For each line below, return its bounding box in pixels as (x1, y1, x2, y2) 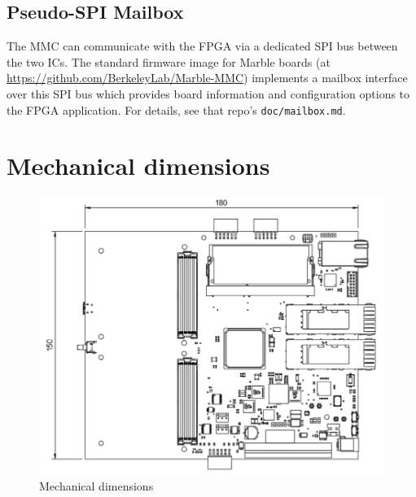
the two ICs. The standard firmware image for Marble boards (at (7, 53, 331, 70)
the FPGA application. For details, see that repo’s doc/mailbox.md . (7, 101, 346, 118)
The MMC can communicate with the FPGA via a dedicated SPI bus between (7, 37, 398, 54)
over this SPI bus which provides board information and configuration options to (7, 85, 410, 102)
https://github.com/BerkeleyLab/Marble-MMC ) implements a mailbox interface (7, 69, 408, 86)
